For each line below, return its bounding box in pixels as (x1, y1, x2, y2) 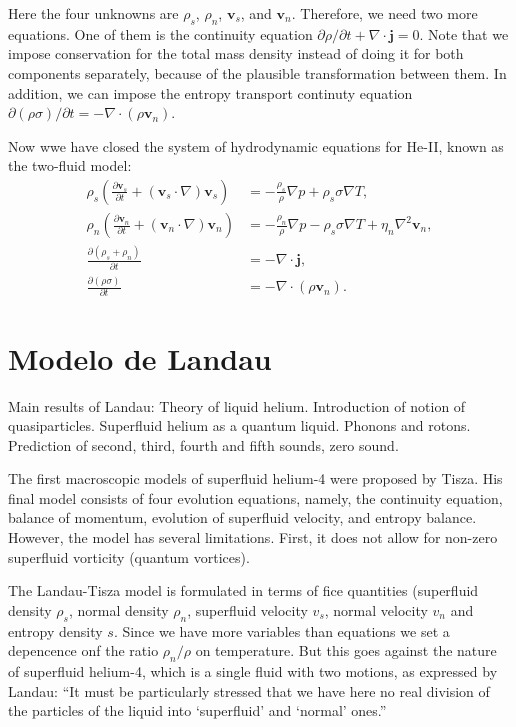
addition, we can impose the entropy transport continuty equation (8, 82, 413, 103)
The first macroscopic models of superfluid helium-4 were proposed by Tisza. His (8, 468, 503, 489)
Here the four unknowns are (8, 3, 179, 23)
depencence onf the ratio (8, 640, 159, 661)
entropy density (8, 620, 103, 641)
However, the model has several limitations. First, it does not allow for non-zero (8, 527, 498, 548)
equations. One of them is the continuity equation (8, 23, 313, 44)
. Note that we (419, 23, 509, 44)
